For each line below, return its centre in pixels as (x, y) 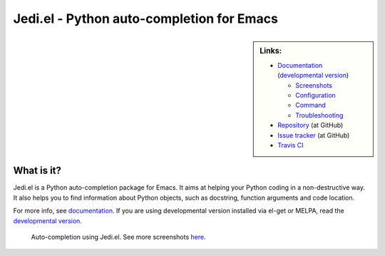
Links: (271, 51)
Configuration (316, 95)
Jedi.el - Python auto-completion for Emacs (145, 19)
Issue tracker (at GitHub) (314, 135)
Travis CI (291, 145)
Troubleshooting (319, 115)
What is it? (37, 171)
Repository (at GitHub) (310, 126)
